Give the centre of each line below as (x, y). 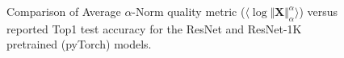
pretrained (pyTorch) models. (79, 44)
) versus (319, 11)
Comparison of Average (64, 11)
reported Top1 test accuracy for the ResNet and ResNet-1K (154, 28)
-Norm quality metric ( (189, 11)
